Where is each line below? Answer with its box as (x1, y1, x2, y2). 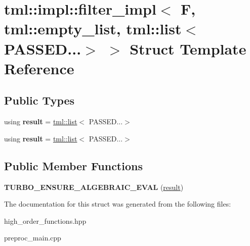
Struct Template (130, 38, 246, 59)
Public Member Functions (4, 158, 143, 173)
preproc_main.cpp (4, 232, 61, 243)
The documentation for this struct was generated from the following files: (4, 199, 231, 209)
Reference (4, 58, 74, 78)
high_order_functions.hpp (4, 215, 87, 226)
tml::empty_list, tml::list (4, 18, 182, 39)
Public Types (4, 92, 75, 108)
